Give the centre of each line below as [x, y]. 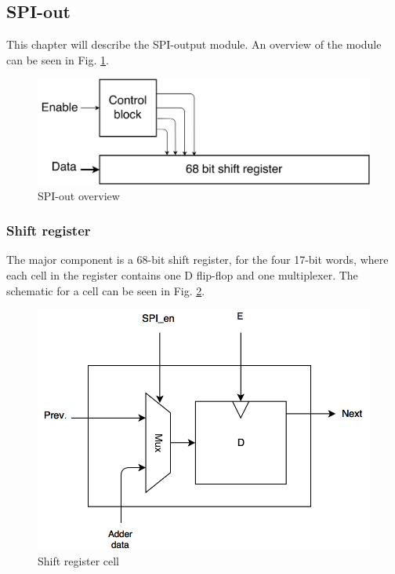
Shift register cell [78, 561]
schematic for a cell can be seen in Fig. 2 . [106, 290]
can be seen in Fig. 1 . [58, 59]
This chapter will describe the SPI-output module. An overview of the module [194, 44]
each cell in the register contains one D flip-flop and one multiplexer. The [182, 274]
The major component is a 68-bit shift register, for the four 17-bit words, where [197, 260]
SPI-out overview [79, 195]
